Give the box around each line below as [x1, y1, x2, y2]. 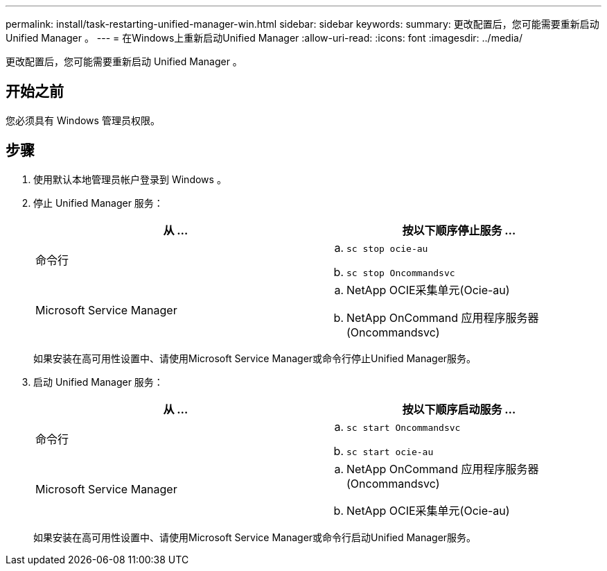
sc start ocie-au [346, 446, 434, 457]
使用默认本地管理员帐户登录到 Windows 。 [33, 173, 227, 185]
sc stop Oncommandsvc [346, 267, 455, 278]
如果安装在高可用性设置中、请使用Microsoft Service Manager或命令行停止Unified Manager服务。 [33, 352, 477, 364]
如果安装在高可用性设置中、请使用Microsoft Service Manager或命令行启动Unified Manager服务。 [33, 531, 477, 543]
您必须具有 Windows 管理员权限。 [6, 114, 160, 126]
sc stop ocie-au [346, 243, 428, 254]
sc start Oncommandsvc [346, 422, 461, 433]
